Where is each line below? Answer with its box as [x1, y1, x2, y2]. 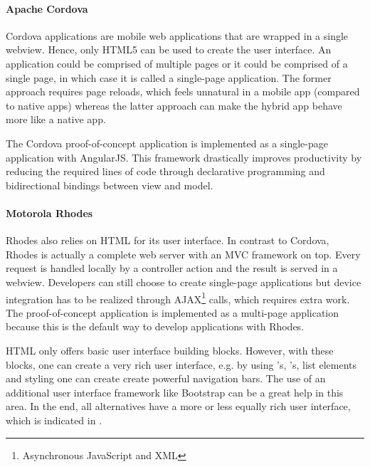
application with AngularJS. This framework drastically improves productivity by [6, 149, 362, 164]
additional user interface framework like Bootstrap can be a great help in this [6, 384, 344, 399]
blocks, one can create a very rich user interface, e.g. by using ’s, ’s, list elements [6, 357, 356, 372]
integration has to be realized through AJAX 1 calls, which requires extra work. [6, 289, 350, 306]
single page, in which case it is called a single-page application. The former [6, 70, 332, 85]
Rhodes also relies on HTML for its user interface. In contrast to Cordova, [6, 233, 329, 248]
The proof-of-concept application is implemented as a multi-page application [6, 305, 339, 320]
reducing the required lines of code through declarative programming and [6, 164, 325, 179]
